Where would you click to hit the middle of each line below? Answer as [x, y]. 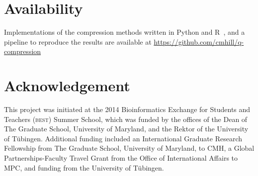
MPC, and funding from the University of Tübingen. [84, 167]
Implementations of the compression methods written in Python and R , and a [125, 32]
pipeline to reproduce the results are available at [78, 41]
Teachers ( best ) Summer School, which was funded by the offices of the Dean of [126, 119]
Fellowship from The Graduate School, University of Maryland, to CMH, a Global [129, 148]
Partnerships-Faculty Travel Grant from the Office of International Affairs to [121, 158]
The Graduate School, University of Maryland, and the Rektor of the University [126, 129]
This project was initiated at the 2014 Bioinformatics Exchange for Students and [127, 109]
